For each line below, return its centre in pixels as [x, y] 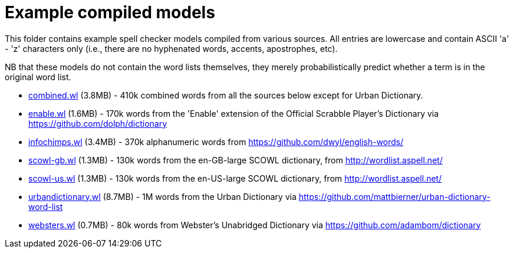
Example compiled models [110, 12]
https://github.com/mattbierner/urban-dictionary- [394, 196]
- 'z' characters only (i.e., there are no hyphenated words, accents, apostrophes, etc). [171, 48]
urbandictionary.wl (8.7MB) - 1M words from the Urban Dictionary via [162, 196]
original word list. [38, 77]
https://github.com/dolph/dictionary [98, 123]
